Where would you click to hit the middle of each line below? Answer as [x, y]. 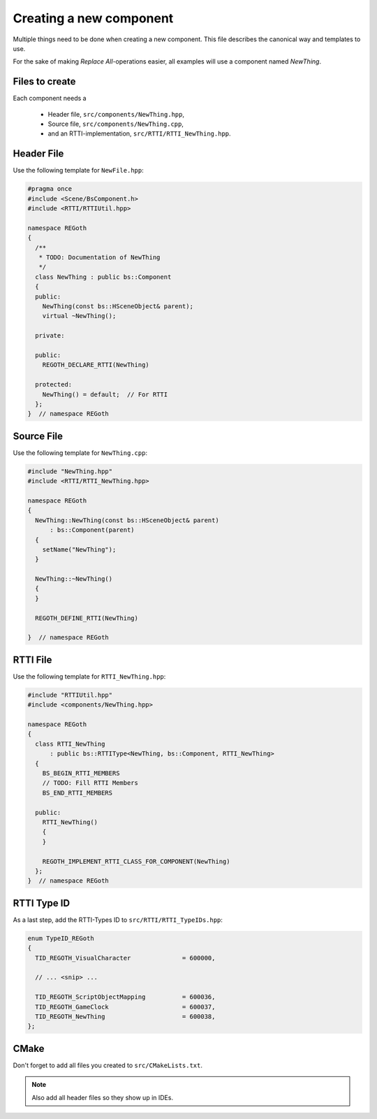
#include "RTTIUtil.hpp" [70, 695]
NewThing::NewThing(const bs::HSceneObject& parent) [127, 520]
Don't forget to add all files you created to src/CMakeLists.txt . [108, 1065]
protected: [54, 385]
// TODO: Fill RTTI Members [90, 783]
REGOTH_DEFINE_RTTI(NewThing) [87, 618]
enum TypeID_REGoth [61, 938]
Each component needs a [50, 99]
